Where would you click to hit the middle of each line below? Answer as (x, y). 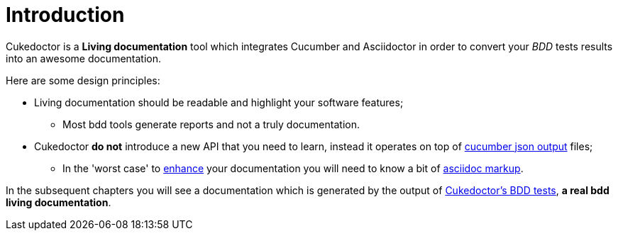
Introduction (65, 15)
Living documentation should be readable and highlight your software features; (219, 102)
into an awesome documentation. (84, 58)
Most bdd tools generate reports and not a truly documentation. (211, 124)
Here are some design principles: (83, 80)
